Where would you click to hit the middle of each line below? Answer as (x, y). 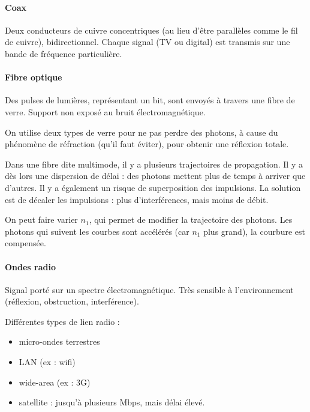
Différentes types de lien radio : (62, 321)
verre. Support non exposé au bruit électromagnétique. (105, 111)
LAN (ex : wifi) (47, 362)
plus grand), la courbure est (255, 231)
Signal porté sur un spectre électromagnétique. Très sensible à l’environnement (149, 289)
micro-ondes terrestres (59, 341)
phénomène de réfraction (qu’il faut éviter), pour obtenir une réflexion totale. (147, 144)
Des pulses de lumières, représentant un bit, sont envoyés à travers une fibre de (150, 100)
